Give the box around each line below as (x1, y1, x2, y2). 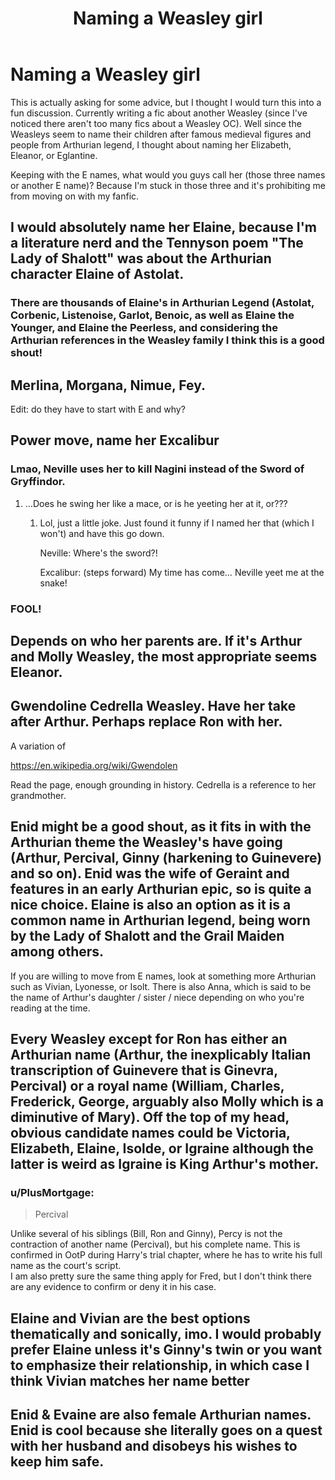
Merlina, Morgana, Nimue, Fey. (10, 377, 206, 394)
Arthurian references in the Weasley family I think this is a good (10, 333, 325, 347)
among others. (10, 943, 105, 961)
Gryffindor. (10, 475, 66, 489)
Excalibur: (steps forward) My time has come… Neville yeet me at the (39, 566, 325, 578)
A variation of (10, 740, 67, 752)
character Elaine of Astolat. (10, 266, 185, 283)
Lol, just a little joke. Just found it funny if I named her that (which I (39, 517, 315, 529)
